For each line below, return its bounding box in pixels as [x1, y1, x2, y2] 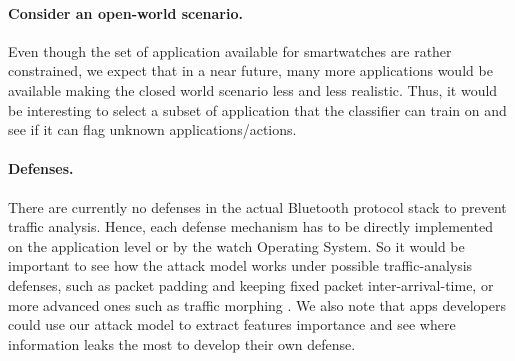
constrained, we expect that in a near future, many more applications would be [8, 60, 493, 81]
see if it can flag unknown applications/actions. [8, 119, 297, 140]
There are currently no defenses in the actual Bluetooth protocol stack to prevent [8, 196, 507, 217]
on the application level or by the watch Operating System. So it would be [8, 235, 465, 256]
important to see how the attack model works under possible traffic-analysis [8, 255, 473, 276]
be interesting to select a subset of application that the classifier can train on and [8, 99, 507, 120]
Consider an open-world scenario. [8, 2, 243, 23]
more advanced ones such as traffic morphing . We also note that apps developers [8, 294, 506, 315]
